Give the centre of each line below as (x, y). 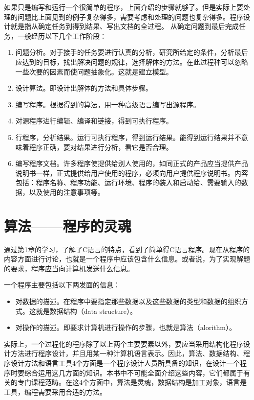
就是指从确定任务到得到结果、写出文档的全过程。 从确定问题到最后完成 (125, 26)
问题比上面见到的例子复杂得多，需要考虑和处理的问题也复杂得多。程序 (130, 16)
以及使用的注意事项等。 (67, 192)
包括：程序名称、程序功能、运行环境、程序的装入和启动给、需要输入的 (128, 182)
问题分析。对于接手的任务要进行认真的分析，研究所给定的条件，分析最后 (132, 52)
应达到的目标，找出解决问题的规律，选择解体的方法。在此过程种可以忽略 (132, 61)
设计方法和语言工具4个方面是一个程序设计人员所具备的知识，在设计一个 (125, 363)
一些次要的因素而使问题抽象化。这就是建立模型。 (94, 71)
